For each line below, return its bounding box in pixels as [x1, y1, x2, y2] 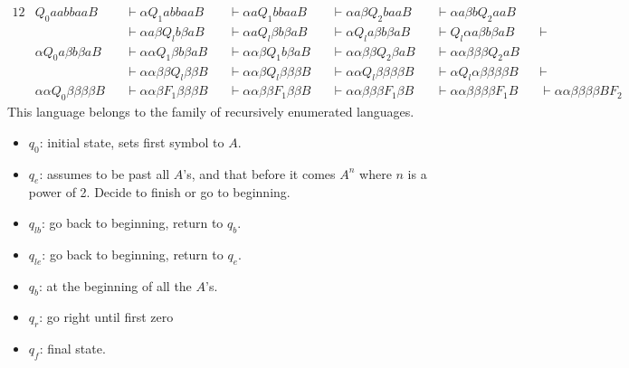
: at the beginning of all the [39, 276, 192, 295]
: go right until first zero [39, 307, 174, 326]
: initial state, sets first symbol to [39, 132, 224, 151]
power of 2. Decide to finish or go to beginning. [28, 183, 291, 202]
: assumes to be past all [39, 164, 170, 183]
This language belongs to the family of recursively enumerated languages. [7, 102, 415, 121]
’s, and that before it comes [183, 164, 336, 183]
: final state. [39, 339, 106, 358]
